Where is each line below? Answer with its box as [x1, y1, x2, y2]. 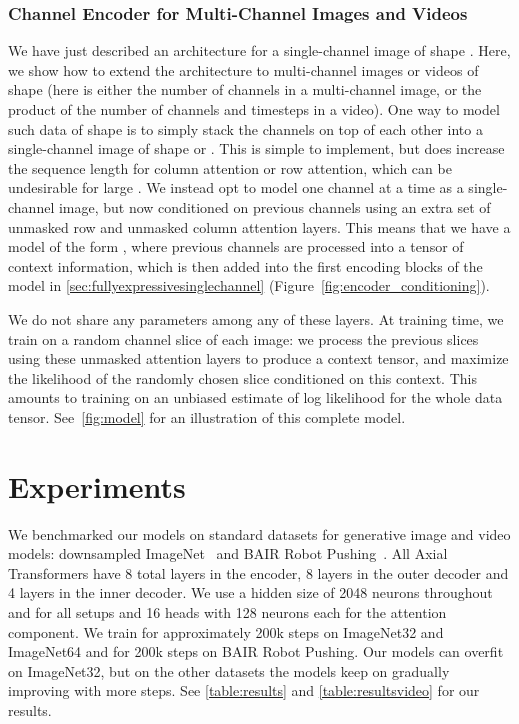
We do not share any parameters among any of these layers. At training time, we [8, 308, 504, 329]
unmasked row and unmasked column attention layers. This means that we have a [8, 216, 511, 237]
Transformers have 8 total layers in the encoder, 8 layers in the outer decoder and [8, 562, 509, 583]
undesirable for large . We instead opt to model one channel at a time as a [8, 177, 464, 198]
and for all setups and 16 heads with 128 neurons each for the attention [8, 602, 447, 622]
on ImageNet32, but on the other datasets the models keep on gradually [8, 660, 450, 681]
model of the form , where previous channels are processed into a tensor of [8, 236, 464, 257]
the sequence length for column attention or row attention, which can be [8, 157, 452, 178]
